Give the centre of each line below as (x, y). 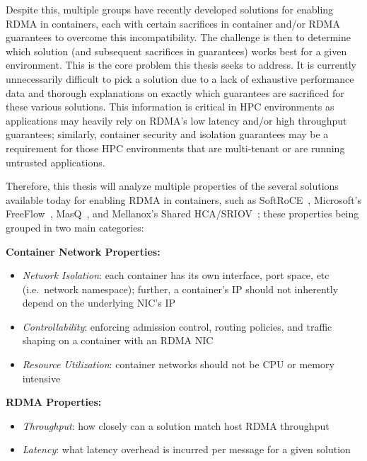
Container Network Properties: (83, 251)
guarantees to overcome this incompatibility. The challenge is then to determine (178, 37)
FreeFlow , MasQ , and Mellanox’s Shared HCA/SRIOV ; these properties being (182, 214)
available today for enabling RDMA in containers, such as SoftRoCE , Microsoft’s (183, 199)
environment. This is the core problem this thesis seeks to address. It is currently (181, 65)
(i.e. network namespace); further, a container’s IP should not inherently (180, 289)
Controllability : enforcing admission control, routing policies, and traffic (177, 326)
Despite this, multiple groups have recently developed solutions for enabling (170, 9)
